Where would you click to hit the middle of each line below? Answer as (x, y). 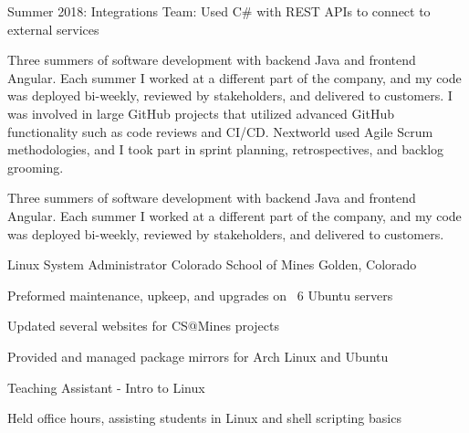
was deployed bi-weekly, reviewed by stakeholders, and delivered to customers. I (230, 95)
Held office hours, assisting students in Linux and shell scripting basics (204, 418)
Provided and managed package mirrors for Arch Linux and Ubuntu (198, 356)
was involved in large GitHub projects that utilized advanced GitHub (201, 113)
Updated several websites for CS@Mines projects (143, 326)
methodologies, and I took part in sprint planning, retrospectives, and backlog (226, 149)
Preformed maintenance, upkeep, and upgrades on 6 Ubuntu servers (200, 295)
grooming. (36, 167)
